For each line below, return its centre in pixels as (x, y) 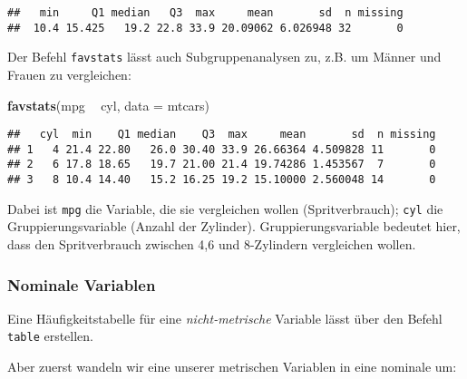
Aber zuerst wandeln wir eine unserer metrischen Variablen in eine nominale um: (232, 367)
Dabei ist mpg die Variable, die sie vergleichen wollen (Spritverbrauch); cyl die (225, 208)
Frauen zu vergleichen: (69, 74)
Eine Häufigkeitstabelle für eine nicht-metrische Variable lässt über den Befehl (225, 318)
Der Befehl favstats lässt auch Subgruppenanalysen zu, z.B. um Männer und (224, 57)
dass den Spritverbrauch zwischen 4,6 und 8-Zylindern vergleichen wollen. (212, 244)
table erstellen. (51, 336)
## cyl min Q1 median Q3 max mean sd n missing (222, 135)
